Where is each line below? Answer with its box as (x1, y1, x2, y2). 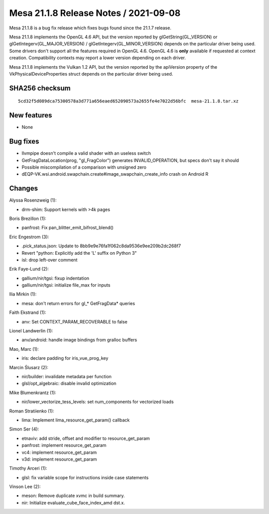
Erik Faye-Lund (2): (9, 266, 49, 272)
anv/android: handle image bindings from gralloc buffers (21, 337, 137, 343)
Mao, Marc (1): (9, 346, 39, 352)
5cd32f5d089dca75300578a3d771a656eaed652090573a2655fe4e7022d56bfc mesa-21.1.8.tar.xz (18, 99, 239, 104)
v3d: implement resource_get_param (21, 456, 97, 462)
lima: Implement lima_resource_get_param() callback (21, 417, 130, 423)
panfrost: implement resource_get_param (21, 442, 107, 448)
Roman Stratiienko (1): (9, 408, 54, 414)
